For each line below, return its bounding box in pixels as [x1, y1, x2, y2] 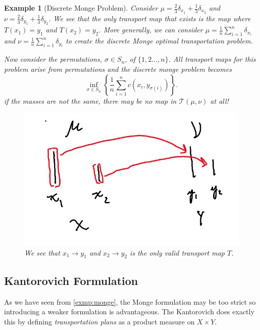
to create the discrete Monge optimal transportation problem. [66, 35, 253, 46]
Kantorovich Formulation [4, 272, 138, 288]
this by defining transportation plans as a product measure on [4, 316, 195, 326]
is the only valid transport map [130, 247, 225, 258]
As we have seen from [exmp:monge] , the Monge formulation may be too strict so [4, 296, 256, 307]
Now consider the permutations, [4, 54, 102, 64]
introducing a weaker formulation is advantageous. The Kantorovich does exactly [4, 306, 254, 317]
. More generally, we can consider [98, 24, 203, 35]
